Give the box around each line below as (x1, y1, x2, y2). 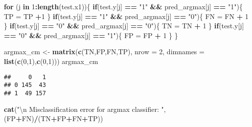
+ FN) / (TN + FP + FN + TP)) (16, 113, 103, 124)
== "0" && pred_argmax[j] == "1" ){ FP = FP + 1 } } (4, 30, 178, 40)
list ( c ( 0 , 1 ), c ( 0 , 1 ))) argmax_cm (4, 56, 98, 66)
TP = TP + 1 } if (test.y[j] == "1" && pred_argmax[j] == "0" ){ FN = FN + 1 (4, 11, 249, 21)
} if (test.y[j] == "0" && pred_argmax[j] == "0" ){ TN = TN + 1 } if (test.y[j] (4, 21, 244, 31)
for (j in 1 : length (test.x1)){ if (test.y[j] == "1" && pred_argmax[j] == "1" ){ (4, 1, 243, 11)
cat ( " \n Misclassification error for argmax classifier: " (4, 104, 164, 114)
